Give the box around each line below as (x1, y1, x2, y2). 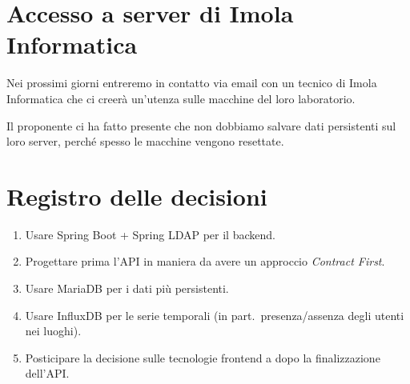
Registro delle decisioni (6, 179, 267, 212)
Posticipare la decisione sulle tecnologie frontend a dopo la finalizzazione (25, 349, 380, 366)
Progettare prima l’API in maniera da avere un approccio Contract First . (25, 253, 385, 270)
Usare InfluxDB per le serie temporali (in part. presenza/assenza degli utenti (25, 306, 404, 323)
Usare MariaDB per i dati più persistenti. (25, 280, 229, 296)
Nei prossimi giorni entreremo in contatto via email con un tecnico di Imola (6, 74, 377, 91)
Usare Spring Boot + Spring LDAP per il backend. (25, 226, 275, 242)
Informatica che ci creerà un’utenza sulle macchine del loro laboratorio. (6, 90, 356, 106)
